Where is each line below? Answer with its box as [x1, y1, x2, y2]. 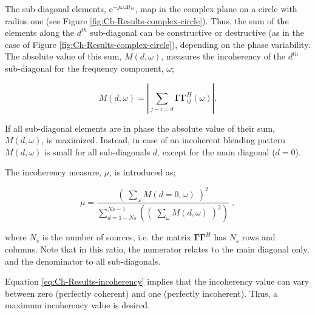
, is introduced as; [109, 166, 176, 178]
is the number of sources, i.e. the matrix [42, 231, 191, 243]
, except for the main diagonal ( [157, 145, 276, 158]
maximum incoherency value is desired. [5, 299, 150, 311]
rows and [242, 231, 276, 243]
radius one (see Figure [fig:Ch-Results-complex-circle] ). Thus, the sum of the [5, 14, 289, 27]
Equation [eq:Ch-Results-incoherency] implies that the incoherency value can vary [5, 275, 310, 288]
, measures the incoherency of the [161, 50, 286, 63]
